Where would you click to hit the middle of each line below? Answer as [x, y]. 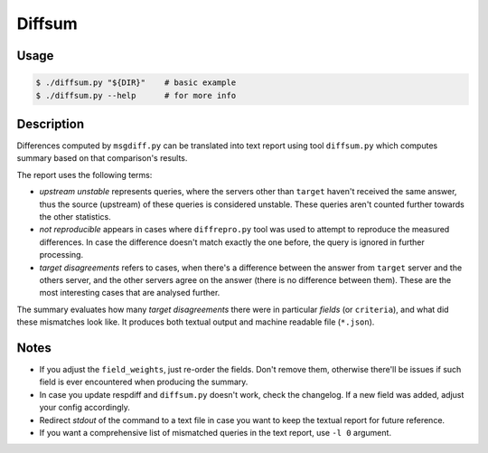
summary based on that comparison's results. [102, 158]
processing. [61, 255]
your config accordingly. [85, 408]
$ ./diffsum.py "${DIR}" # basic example [136, 83]
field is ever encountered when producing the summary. [144, 382]
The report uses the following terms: [84, 175]
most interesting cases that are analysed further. [130, 293]
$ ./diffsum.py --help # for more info [136, 95]
